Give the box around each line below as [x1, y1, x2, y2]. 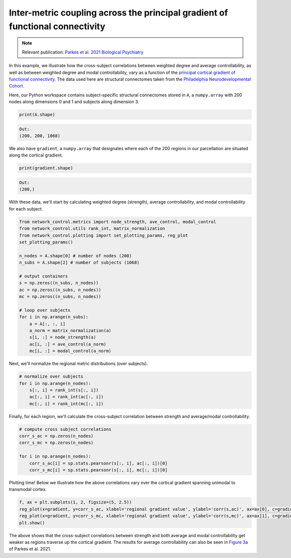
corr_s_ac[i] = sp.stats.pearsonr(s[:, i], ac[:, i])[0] [29, 460, 168, 466]
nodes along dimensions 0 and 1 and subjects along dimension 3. [9, 99, 139, 105]
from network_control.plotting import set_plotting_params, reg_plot [19, 232, 188, 238]
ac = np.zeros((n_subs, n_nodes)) [19, 287, 101, 293]
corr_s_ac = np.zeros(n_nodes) [19, 433, 94, 439]
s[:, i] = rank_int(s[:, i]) [29, 387, 99, 393]
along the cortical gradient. [9, 152, 63, 158]
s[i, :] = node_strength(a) [29, 334, 97, 340]
